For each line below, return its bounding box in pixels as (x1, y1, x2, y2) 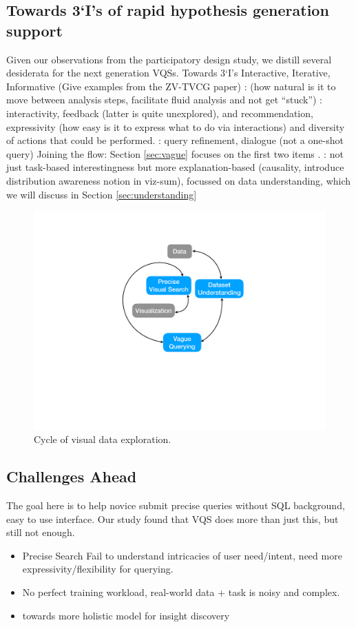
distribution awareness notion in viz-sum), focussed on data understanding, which (6, 173, 351, 187)
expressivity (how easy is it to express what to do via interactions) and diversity (6, 119, 345, 134)
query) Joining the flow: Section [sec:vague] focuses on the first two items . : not (6, 146, 344, 161)
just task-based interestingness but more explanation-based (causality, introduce (6, 160, 344, 174)
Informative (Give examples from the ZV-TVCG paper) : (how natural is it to (6, 79, 336, 93)
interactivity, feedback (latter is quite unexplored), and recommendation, (6, 105, 313, 120)
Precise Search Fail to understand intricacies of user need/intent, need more (22, 548, 342, 562)
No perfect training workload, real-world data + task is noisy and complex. (22, 585, 340, 599)
